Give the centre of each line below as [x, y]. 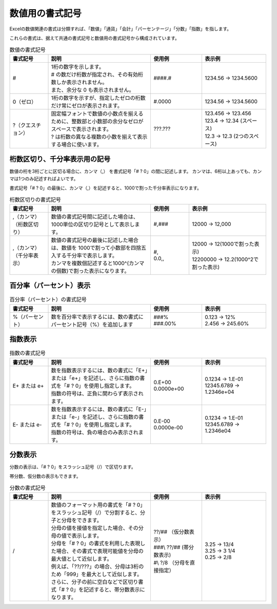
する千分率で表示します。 [87, 255]
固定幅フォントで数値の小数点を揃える [97, 113]
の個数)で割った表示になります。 [90, 271]
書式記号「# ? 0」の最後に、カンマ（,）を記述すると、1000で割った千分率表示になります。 [106, 188]
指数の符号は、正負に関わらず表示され [97, 393]
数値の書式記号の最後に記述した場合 [95, 240]
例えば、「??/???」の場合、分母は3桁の [97, 566]
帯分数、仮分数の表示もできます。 [45, 476]
